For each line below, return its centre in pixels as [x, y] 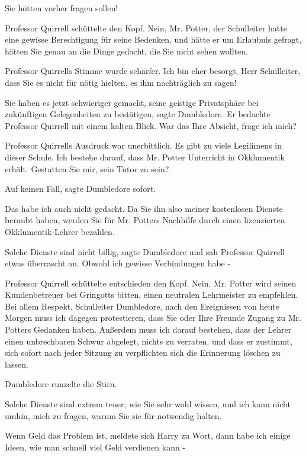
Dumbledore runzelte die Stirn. [61, 384]
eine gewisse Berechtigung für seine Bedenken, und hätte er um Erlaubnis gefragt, [153, 39]
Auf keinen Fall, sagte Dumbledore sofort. [80, 189]
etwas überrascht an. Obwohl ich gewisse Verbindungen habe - [118, 263]
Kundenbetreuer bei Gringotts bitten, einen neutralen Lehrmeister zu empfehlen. [152, 295]
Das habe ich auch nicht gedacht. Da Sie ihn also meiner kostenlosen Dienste [144, 208]
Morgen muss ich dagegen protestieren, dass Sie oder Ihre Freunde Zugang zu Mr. [153, 318]
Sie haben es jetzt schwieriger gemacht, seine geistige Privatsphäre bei [132, 102]
